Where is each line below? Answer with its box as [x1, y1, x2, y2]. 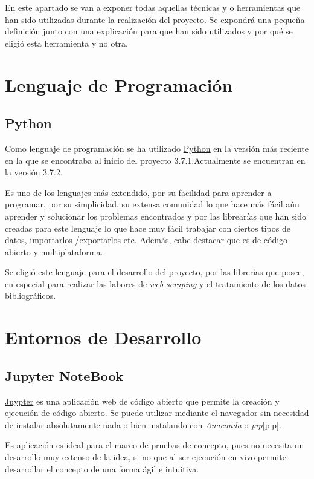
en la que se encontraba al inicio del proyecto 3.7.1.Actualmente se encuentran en [5, 154, 306, 166]
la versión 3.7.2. [5, 166, 63, 178]
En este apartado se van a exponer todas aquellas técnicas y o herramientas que [5, 1, 301, 13]
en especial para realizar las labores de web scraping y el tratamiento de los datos [5, 277, 306, 290]
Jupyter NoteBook [5, 366, 124, 385]
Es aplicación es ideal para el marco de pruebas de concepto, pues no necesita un [5, 438, 304, 451]
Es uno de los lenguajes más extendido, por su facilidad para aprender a [5, 186, 272, 198]
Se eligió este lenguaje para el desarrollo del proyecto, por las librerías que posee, [5, 266, 304, 278]
